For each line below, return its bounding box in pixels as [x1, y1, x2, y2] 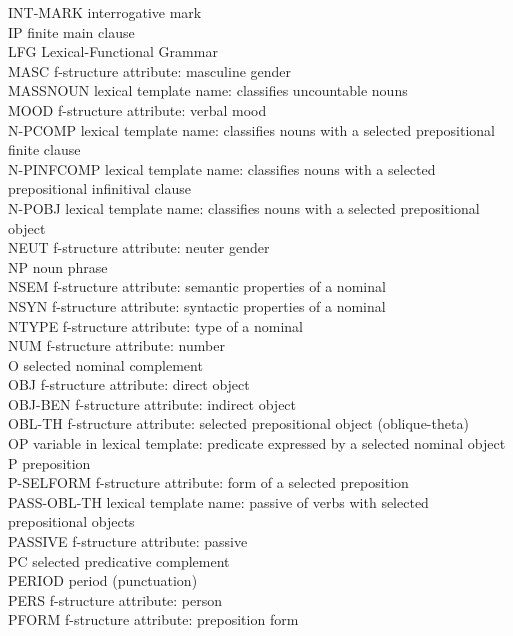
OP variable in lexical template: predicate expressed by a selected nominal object [8, 433, 506, 454]
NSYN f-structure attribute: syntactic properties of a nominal [8, 295, 386, 316]
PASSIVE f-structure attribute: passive [8, 531, 248, 552]
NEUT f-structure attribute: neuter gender [8, 237, 270, 258]
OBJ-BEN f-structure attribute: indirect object [8, 393, 297, 414]
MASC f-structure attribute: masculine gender [8, 60, 292, 81]
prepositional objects [8, 511, 135, 532]
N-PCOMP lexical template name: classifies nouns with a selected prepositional [8, 119, 495, 140]
